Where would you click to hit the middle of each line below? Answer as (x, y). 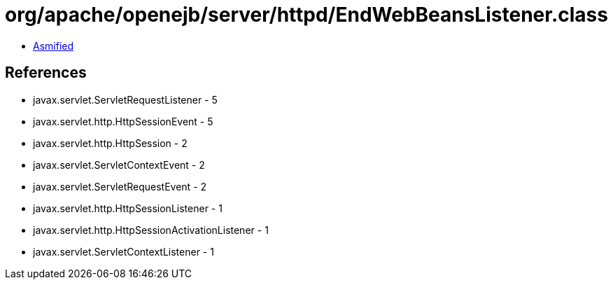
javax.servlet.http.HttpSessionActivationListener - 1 (151, 230)
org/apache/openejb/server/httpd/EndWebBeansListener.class (306, 15)
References (46, 73)
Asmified (54, 46)
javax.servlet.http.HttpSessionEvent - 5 (123, 121)
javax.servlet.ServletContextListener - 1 (124, 251)
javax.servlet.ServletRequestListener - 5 (125, 99)
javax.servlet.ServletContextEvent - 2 (119, 165)
